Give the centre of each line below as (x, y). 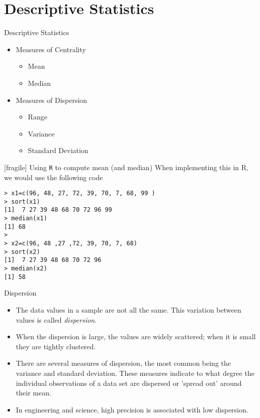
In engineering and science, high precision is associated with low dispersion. (132, 409)
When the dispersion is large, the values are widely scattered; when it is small (136, 336)
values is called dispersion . (56, 319)
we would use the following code (54, 177)
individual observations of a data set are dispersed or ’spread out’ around (129, 383)
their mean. (33, 393)
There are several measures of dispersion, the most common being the (123, 363)
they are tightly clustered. (56, 346)
